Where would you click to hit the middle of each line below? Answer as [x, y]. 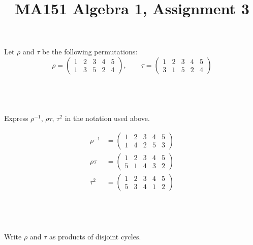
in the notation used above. [107, 118]
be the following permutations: [90, 52]
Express [16, 118]
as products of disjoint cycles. [95, 237]
